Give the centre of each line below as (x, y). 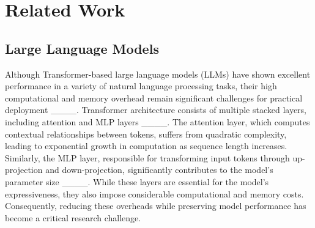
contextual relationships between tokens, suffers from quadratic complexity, (146, 134)
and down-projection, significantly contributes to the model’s (159, 170)
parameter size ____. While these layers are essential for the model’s (137, 181)
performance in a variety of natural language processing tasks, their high (141, 86)
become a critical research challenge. (73, 217)
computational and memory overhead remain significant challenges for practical (154, 97)
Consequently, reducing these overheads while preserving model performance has (156, 206)
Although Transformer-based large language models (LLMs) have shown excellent (158, 74)
